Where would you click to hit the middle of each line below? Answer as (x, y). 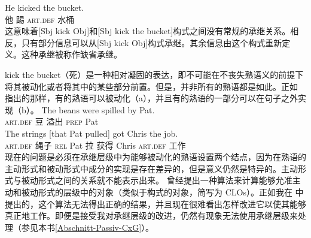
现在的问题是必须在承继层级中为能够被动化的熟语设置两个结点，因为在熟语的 (155, 157)
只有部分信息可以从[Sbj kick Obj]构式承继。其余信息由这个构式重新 (152, 42)
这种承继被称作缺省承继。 (71, 54)
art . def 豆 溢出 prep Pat (52, 121)
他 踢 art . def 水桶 (40, 19)
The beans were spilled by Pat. (98, 109)
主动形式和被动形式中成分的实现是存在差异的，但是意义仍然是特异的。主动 (151, 168)
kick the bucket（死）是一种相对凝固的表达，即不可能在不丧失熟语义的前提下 (154, 74)
